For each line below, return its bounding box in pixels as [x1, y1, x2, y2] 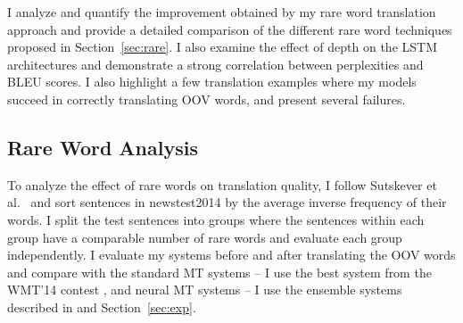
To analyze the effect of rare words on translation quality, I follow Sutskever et [7, 175, 437, 194]
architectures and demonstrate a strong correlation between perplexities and [7, 54, 424, 73]
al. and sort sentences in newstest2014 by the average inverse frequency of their [7, 193, 447, 211]
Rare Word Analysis [7, 133, 198, 161]
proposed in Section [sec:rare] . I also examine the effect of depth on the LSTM [7, 37, 437, 56]
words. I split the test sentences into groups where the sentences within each [7, 210, 425, 228]
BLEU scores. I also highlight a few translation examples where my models [7, 72, 417, 91]
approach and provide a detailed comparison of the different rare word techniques [7, 20, 452, 38]
